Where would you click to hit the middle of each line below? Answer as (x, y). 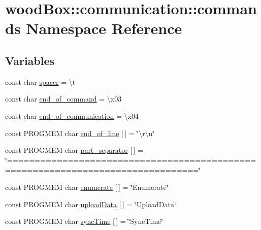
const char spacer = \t (40, 81)
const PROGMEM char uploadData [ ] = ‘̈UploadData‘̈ (91, 204)
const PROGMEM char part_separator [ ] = (74, 150)
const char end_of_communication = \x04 (72, 116)
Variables (30, 60)
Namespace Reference (104, 28)
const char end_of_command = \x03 (63, 99)
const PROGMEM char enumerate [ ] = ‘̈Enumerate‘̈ (87, 187)
